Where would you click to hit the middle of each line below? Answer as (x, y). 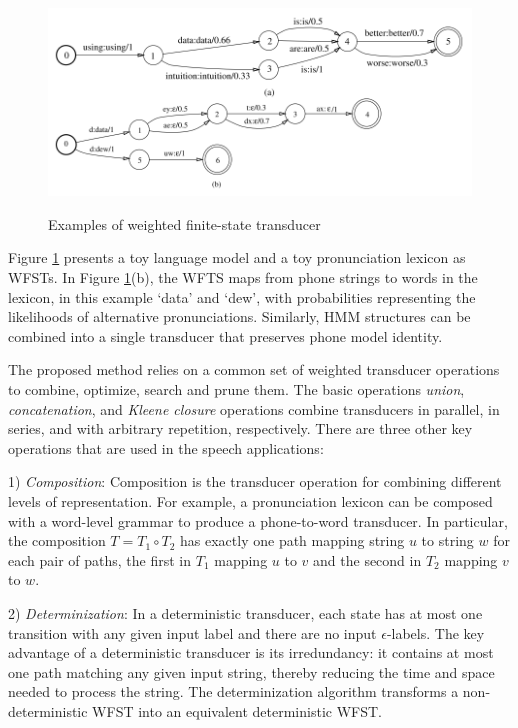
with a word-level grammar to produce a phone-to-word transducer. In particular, (258, 520)
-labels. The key (435, 632)
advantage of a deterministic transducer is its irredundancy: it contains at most (251, 652)
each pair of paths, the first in (100, 559)
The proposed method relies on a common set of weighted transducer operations (254, 369)
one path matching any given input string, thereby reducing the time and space (251, 671)
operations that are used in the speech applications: (166, 447)
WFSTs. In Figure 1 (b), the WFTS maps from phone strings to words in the (243, 277)
